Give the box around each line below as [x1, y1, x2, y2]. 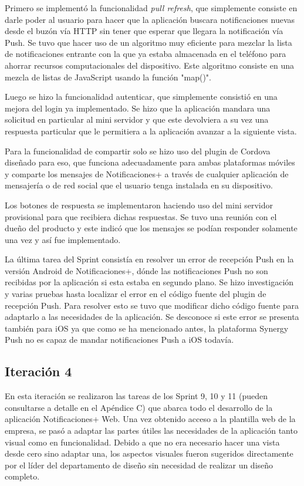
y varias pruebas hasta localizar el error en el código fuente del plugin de [5, 288, 266, 300]
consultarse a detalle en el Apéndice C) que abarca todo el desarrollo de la [5, 401, 273, 413]
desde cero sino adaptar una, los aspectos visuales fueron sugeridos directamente [5, 447, 293, 460]
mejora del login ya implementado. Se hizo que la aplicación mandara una [5, 102, 271, 114]
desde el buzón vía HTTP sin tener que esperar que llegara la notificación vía [5, 25, 283, 37]
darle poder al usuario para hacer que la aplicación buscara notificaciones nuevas [5, 13, 295, 25]
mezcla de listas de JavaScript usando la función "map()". [5, 70, 211, 83]
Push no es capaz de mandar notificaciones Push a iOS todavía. [5, 333, 234, 346]
